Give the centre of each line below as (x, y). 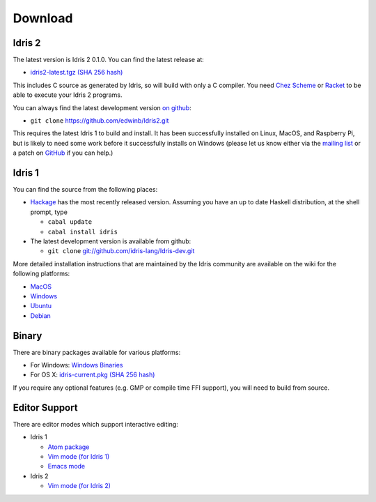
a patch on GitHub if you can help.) (63, 153)
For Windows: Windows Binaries (77, 365)
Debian (41, 315)
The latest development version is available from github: (111, 241)
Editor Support (45, 408)
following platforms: (41, 274)
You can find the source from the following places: (85, 190)
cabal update (70, 222)
